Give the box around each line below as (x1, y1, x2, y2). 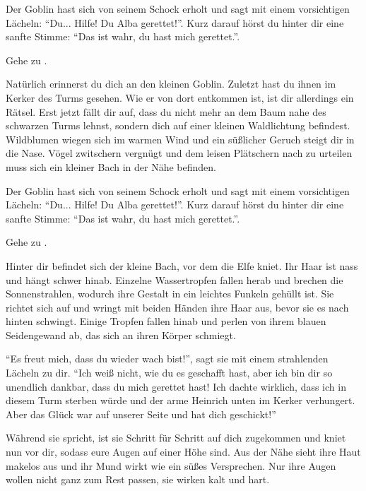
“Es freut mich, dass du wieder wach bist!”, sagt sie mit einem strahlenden (6, 351, 329, 366)
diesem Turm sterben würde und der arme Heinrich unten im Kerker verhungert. (6, 393, 355, 408)
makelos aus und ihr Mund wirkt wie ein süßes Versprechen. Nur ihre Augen (6, 458, 336, 473)
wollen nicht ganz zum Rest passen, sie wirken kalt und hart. (6, 472, 270, 487)
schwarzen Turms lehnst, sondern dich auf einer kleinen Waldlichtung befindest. (6, 118, 350, 133)
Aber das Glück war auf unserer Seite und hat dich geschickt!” (6, 406, 276, 421)
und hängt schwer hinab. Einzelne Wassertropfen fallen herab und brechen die (6, 272, 343, 287)
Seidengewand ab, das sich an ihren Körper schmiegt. (6, 327, 236, 342)
